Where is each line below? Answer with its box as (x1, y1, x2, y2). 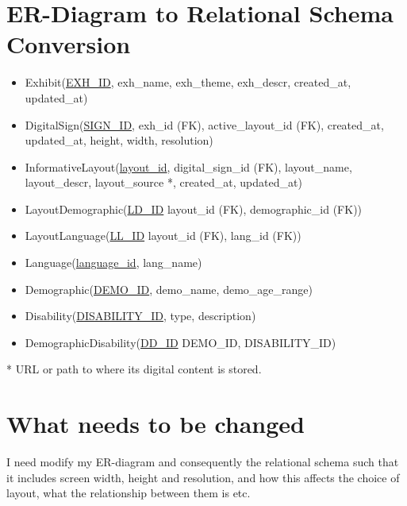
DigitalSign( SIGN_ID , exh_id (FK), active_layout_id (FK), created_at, (25, 116, 384, 133)
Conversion (6, 28, 131, 60)
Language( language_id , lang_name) (25, 254, 202, 271)
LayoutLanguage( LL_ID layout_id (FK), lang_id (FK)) (25, 227, 301, 244)
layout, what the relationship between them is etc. (6, 485, 251, 501)
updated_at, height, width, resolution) (25, 132, 213, 149)
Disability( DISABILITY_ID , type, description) (25, 307, 256, 324)
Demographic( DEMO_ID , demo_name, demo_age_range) (25, 280, 313, 297)
